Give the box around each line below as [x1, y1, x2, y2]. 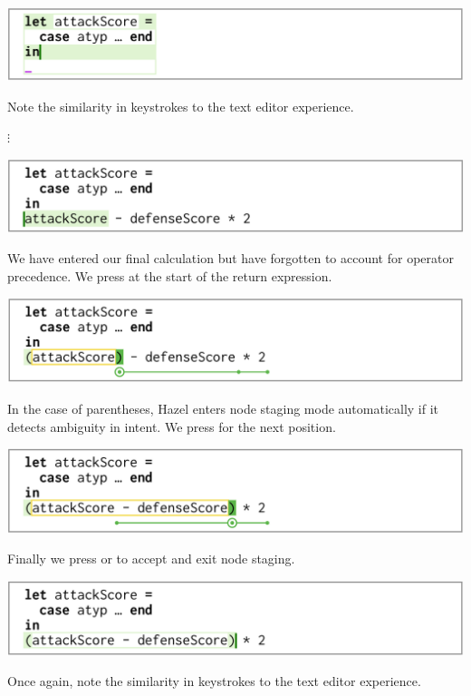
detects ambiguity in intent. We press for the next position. [7, 417, 336, 436]
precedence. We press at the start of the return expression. [7, 266, 332, 285]
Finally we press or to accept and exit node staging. [7, 549, 295, 568]
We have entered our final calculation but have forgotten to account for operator [7, 249, 454, 268]
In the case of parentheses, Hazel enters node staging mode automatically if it [7, 399, 439, 418]
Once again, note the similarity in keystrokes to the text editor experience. [7, 671, 421, 691]
